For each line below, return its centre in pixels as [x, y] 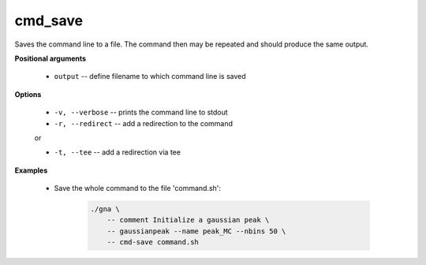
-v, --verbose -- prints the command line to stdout [141, 112]
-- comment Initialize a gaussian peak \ [188, 220]
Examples [31, 170]
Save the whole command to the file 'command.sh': [137, 188]
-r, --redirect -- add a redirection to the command [143, 123]
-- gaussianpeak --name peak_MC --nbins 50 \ [196, 231]
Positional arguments [50, 58]
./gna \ [105, 209]
